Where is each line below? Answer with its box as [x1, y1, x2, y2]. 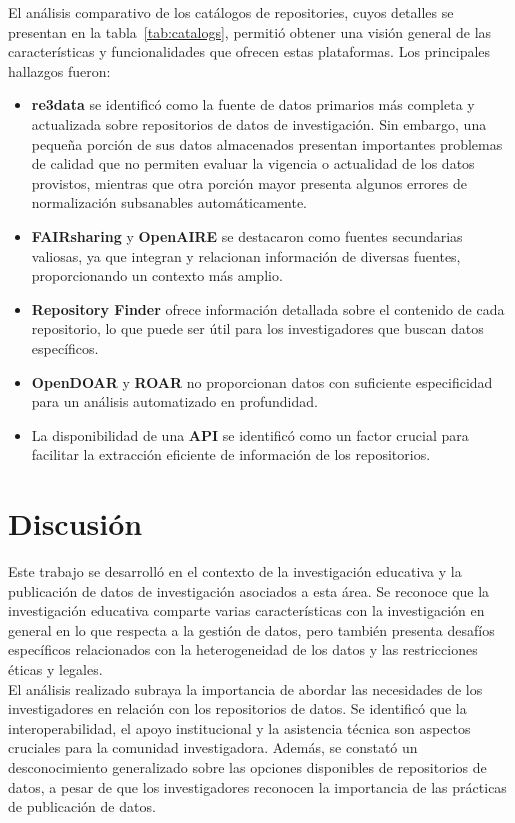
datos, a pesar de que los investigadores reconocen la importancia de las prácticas [8, 776, 507, 797]
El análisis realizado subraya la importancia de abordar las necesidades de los [8, 678, 483, 699]
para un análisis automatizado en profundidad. [31, 391, 318, 412]
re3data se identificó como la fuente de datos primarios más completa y [31, 94, 475, 115]
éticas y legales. [8, 658, 103, 679]
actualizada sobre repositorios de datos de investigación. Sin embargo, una [31, 113, 487, 134]
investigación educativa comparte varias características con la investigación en [8, 600, 485, 621]
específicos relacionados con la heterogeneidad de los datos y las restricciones [8, 639, 478, 660]
